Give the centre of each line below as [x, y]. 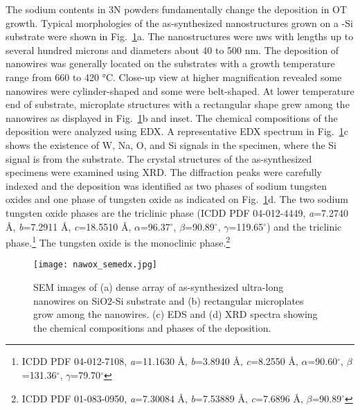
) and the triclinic [304, 226]
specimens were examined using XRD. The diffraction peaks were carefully [164, 172]
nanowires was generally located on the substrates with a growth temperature [170, 63]
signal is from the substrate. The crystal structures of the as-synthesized [159, 158]
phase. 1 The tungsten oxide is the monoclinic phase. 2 [118, 241]
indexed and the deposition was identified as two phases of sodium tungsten [166, 185]
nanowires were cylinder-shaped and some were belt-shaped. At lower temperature [180, 90]
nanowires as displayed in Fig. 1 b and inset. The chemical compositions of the [172, 117]
